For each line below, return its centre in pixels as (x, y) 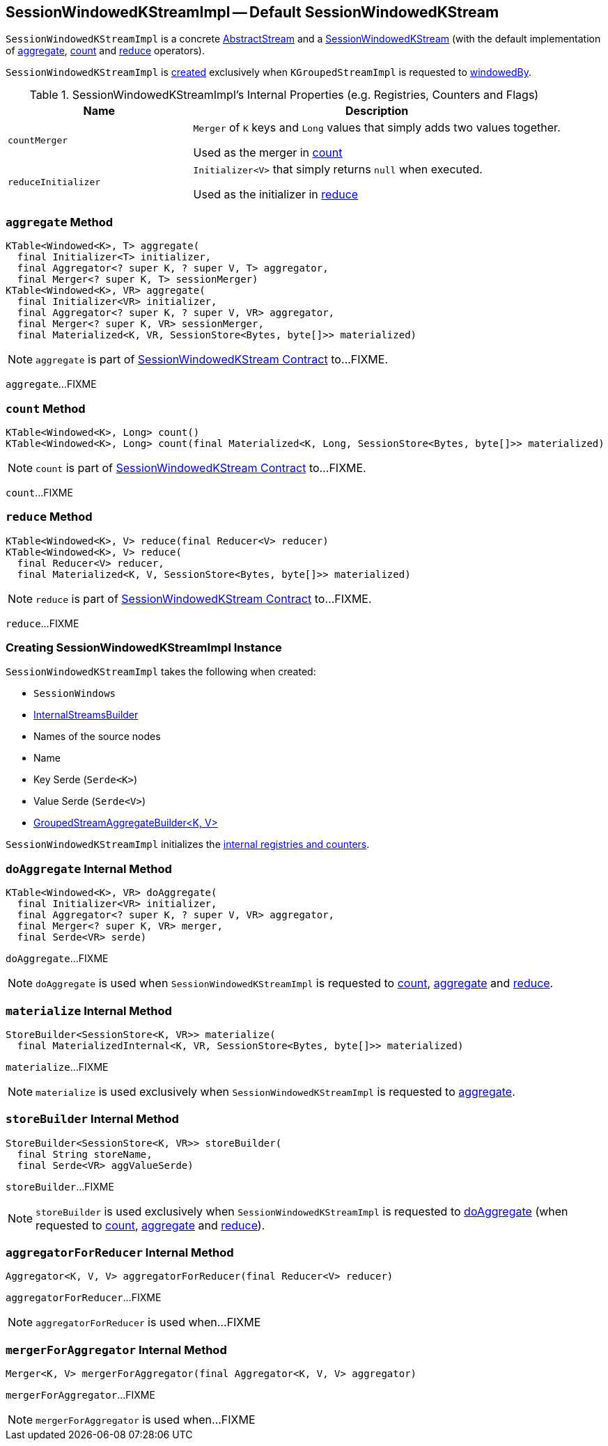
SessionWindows (75, 694)
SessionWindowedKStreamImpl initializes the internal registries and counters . (188, 844)
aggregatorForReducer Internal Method (120, 1253)
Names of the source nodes (97, 737)
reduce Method (49, 517)
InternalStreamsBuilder (86, 715)
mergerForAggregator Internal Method (116, 1350)
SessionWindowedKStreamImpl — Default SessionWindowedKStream (252, 12)
